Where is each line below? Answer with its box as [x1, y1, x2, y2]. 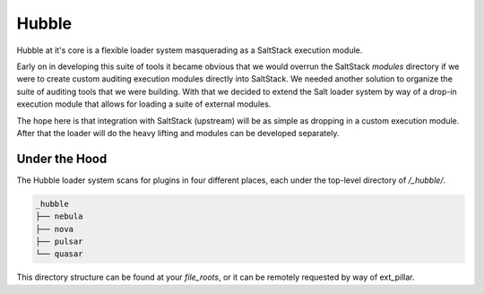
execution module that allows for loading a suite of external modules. [16, 99, 272, 109]
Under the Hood [16, 151, 108, 166]
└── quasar [35, 249, 83, 259]
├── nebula [35, 212, 83, 221]
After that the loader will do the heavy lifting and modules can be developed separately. [16, 127, 340, 138]
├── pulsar [35, 236, 83, 246]
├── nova [35, 224, 74, 234]
